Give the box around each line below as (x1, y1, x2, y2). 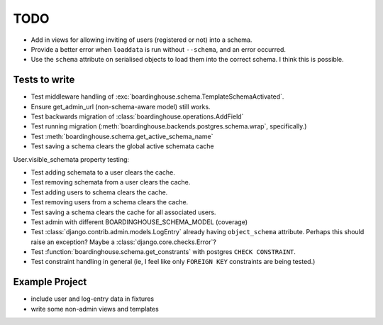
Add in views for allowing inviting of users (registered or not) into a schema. (30, 35, 252, 44)
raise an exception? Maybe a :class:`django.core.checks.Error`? (30, 238, 216, 246)
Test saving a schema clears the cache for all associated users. (30, 208, 216, 216)
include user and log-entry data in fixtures (30, 294, 155, 303)
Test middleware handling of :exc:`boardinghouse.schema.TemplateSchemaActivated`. (30, 92, 284, 101)
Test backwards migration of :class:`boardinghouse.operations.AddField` (30, 112, 244, 121)
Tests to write (13, 74, 75, 86)
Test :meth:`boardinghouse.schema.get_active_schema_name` (30, 132, 213, 141)
